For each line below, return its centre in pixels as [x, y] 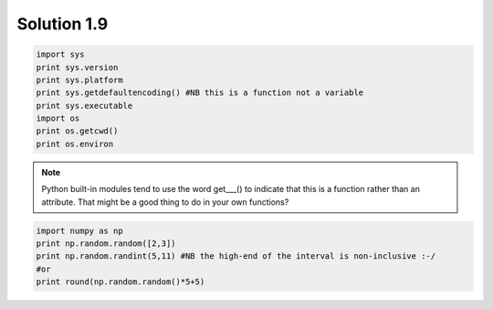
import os [58, 118]
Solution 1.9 [63, 24]
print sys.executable [84, 106]
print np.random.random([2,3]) [106, 244]
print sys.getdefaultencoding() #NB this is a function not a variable [200, 93]
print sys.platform [79, 80]
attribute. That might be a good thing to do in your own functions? [165, 202]
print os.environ [75, 144]
